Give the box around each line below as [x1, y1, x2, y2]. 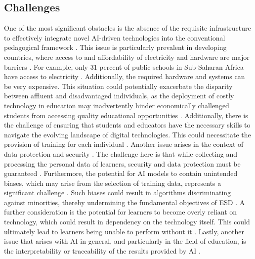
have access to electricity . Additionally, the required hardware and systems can [4, 71, 245, 82]
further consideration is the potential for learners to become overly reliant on [4, 207, 237, 217]
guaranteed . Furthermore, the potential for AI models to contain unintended [4, 168, 238, 178]
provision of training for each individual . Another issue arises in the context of [4, 139, 244, 149]
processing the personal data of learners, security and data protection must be [4, 158, 241, 169]
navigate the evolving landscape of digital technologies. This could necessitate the [4, 129, 251, 139]
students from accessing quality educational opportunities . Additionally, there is [4, 110, 248, 120]
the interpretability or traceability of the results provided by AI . [4, 245, 201, 256]
